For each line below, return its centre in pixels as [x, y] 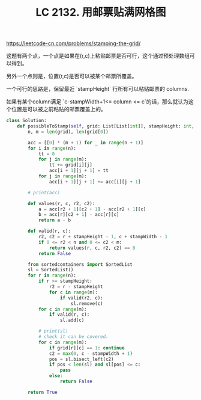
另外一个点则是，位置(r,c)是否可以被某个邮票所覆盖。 [72, 76]
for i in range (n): [52, 148]
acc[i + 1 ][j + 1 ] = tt [79, 171]
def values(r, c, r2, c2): [61, 203]
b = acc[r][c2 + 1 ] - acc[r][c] [79, 215]
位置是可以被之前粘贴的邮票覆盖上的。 [58, 109]
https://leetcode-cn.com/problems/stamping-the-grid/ [73, 43]
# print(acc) [44, 192]
